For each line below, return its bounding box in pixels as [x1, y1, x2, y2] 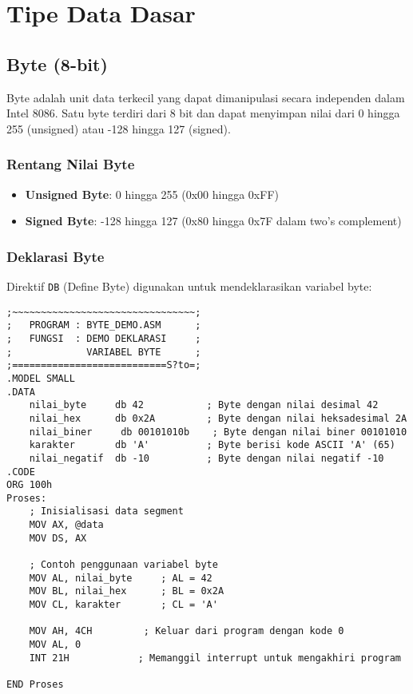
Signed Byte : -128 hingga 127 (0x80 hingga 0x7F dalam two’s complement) [25, 212, 402, 229]
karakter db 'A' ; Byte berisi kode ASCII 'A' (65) [29, 439, 395, 451]
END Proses [6, 679, 64, 691]
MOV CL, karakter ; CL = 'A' [29, 599, 218, 611]
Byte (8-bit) [6, 51, 108, 76]
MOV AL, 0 [29, 639, 81, 651]
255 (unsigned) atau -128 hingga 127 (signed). [6, 120, 231, 137]
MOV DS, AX [29, 532, 87, 544]
